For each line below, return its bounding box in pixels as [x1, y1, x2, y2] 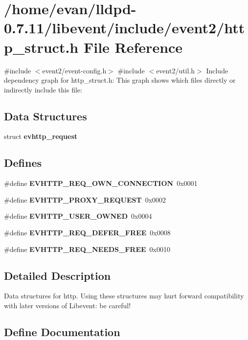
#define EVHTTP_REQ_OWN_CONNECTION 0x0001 [4, 178, 198, 188]
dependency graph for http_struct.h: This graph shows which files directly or [4, 75, 236, 85]
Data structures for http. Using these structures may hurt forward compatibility [4, 291, 244, 301]
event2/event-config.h [42, 65, 107, 75]
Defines [4, 155, 42, 170]
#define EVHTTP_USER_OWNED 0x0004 [4, 211, 152, 221]
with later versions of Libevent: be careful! [4, 300, 131, 311]
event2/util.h [156, 65, 195, 75]
